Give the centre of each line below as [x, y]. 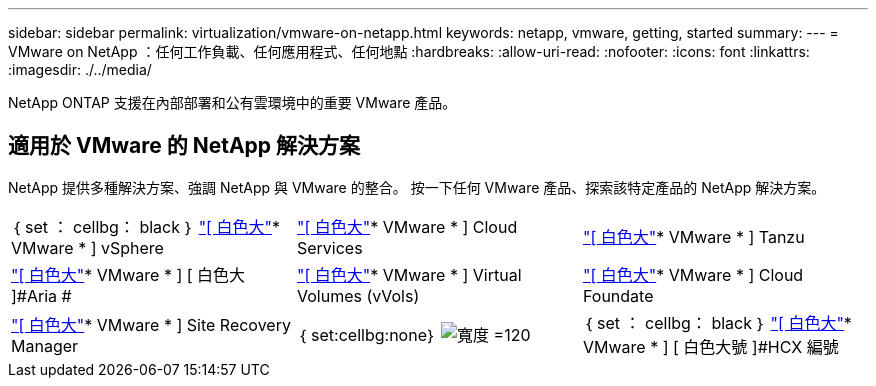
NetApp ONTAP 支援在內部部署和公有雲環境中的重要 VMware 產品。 [232, 102]
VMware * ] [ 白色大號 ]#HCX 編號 [710, 346]
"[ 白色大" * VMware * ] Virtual [409, 274]
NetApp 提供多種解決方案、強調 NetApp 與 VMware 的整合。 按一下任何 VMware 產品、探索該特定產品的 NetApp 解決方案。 [417, 187]
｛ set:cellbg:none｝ [366, 334]
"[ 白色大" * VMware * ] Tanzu [693, 236]
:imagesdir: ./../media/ [80, 69]
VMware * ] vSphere [87, 247]
